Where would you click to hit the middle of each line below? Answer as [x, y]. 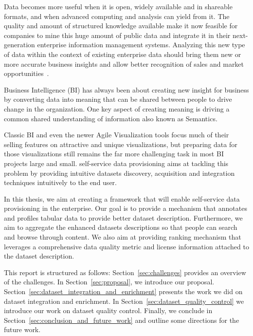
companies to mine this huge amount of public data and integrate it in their [117, 35]
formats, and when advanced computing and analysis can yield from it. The [117, 16]
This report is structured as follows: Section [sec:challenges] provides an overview [125, 272]
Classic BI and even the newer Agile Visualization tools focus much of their [117, 135]
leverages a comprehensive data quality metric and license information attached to [126, 246]
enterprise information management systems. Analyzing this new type [141, 45]
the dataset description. [39, 256]
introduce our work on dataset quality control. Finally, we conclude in [108, 310]
